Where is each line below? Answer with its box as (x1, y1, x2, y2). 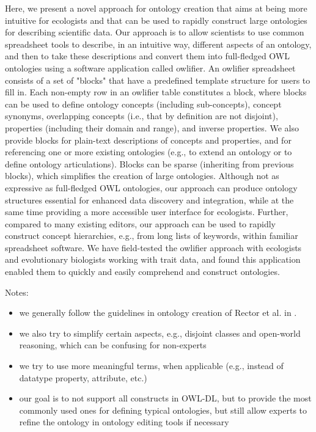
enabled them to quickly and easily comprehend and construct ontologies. (5, 265, 280, 278)
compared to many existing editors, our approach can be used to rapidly (5, 217, 276, 230)
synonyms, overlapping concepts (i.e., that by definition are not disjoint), (5, 109, 278, 122)
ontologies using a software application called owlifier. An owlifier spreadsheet (5, 61, 296, 74)
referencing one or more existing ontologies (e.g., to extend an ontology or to (5, 145, 292, 158)
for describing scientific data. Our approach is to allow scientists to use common (5, 26, 304, 38)
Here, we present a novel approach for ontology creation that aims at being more (5, 2, 307, 14)
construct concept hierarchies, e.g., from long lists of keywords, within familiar (5, 229, 298, 242)
